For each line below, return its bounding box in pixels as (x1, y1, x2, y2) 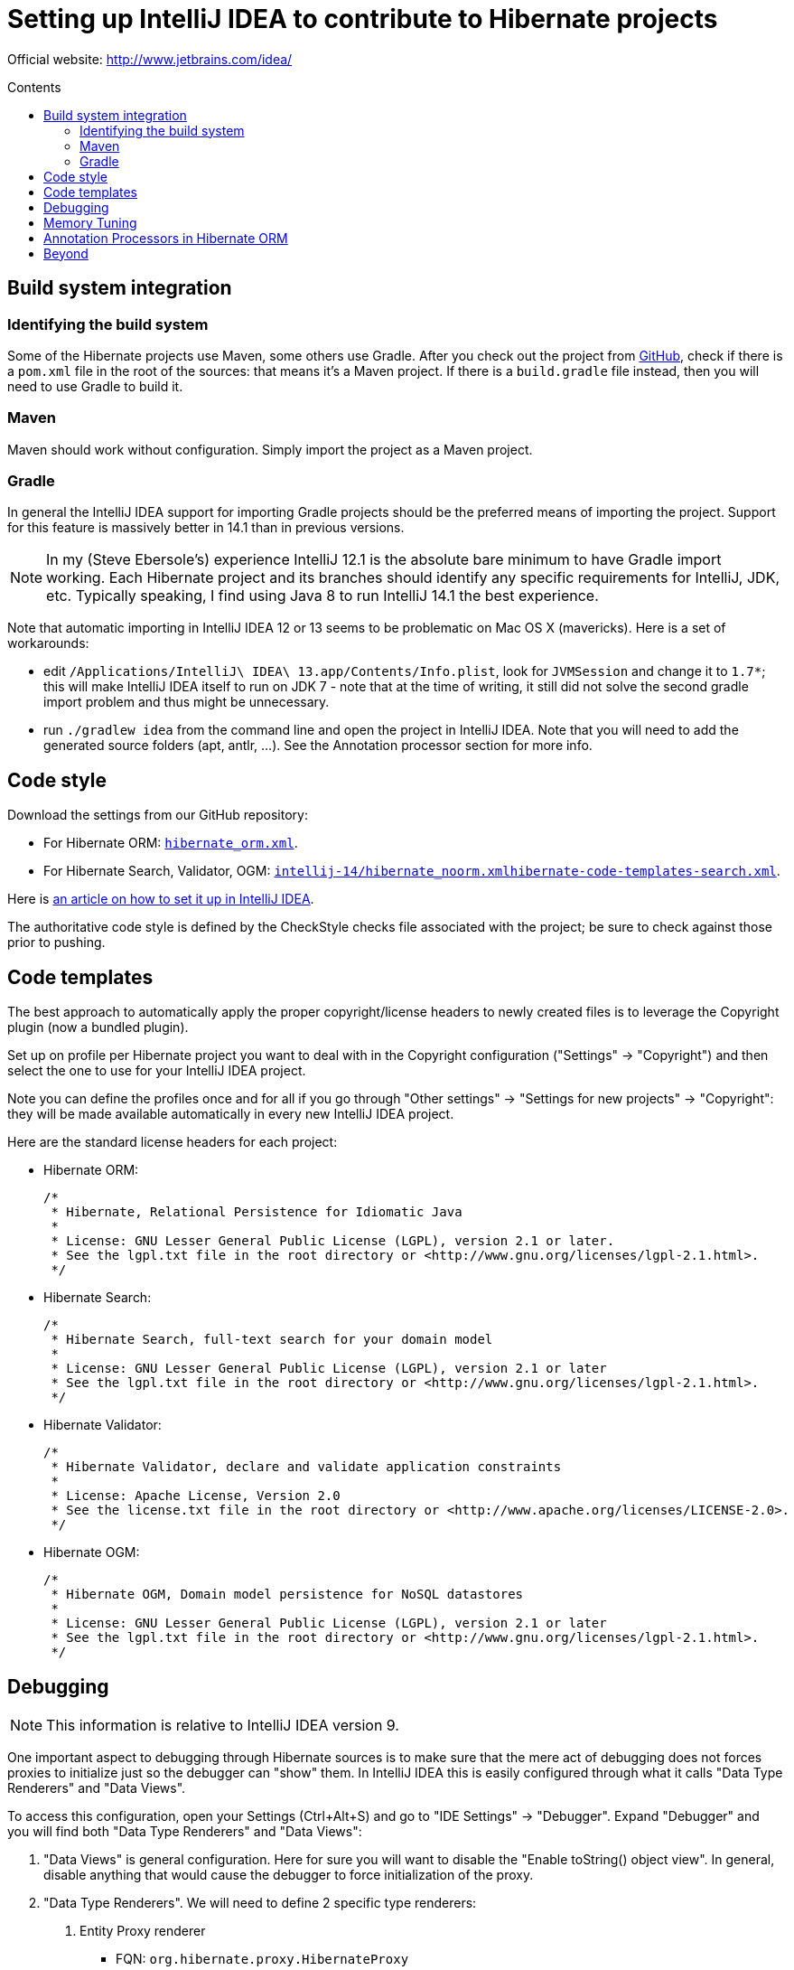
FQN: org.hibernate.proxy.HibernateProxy (116, 1951, 409, 1966)
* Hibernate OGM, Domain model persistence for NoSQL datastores (51, 1587, 524, 1602)
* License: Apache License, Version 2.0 (51, 1488, 341, 1504)
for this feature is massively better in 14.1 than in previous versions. (7, 520, 405, 536)
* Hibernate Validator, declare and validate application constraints (51, 1459, 562, 1475)
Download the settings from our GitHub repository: (7, 807, 308, 823)
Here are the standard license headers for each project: (7, 1134, 338, 1150)
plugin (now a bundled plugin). (7, 1019, 189, 1036)
